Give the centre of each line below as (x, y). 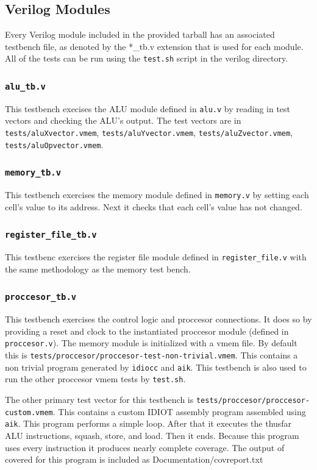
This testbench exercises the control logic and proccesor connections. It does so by (158, 319)
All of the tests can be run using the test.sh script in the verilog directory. (147, 58)
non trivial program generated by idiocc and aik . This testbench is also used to (156, 367)
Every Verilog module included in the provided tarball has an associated (140, 34)
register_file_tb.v (51, 235)
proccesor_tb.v (41, 297)
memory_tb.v (33, 173)
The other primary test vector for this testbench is (99, 400)
